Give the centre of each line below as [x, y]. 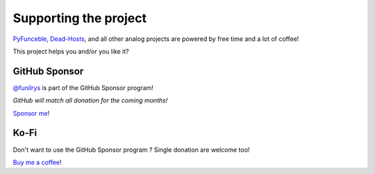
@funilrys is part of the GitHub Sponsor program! [83, 87]
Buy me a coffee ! [37, 162]
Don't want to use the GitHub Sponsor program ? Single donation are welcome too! [131, 150]
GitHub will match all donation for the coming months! [90, 101]
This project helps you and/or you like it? [71, 51]
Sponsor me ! [31, 113]
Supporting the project [80, 18]
